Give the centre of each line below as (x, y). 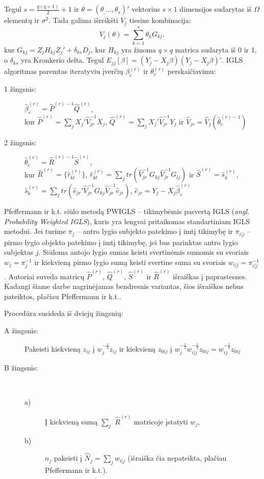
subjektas (19, 252)
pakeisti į (68, 458)
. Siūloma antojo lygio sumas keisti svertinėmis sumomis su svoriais (144, 252)
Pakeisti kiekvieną (52, 348)
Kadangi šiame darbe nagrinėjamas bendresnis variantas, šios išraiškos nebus (124, 286)
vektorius (146, 9)
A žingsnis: (21, 330)
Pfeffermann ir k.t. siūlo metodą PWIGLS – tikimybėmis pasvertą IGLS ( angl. (127, 211)
